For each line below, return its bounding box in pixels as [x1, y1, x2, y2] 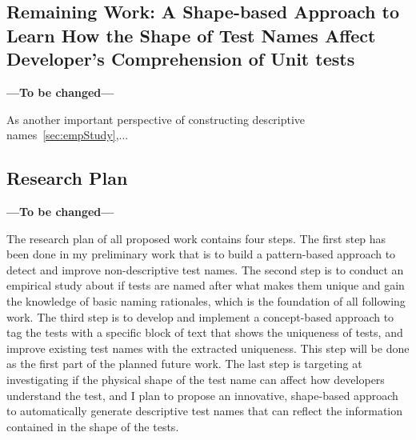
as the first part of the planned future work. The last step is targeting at [6, 355, 362, 372]
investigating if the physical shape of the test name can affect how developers [6, 370, 385, 387]
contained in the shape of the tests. [6, 418, 179, 434]
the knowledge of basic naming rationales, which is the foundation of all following [6, 292, 406, 309]
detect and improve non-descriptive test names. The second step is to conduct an [6, 261, 404, 278]
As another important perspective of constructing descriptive [6, 110, 306, 127]
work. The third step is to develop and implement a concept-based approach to [6, 308, 394, 325]
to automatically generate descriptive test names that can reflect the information [6, 402, 403, 419]
